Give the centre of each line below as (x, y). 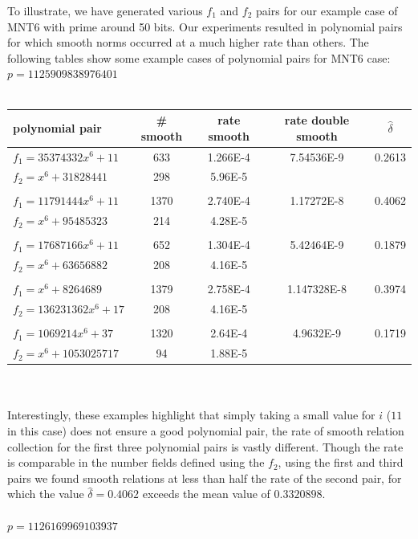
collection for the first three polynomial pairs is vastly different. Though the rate (205, 446)
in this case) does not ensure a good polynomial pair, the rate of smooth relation (206, 430)
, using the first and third (341, 462)
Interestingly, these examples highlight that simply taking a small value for (191, 415)
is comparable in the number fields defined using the (136, 462)
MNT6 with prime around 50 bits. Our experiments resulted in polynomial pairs (205, 26)
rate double (317, 120)
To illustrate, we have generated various (105, 10)
